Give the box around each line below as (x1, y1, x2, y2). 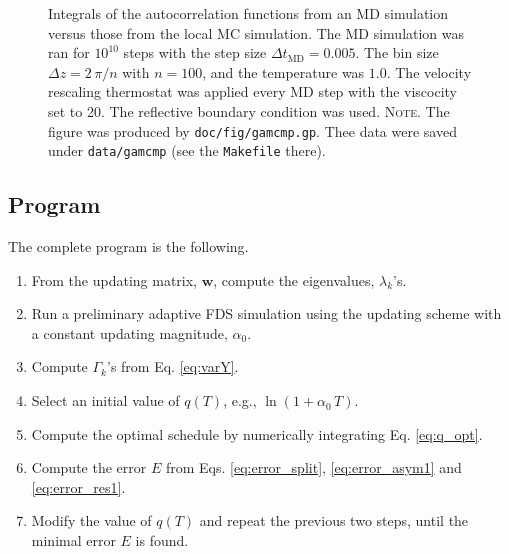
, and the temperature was (202, 61, 365, 82)
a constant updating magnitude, (31, 322, 228, 343)
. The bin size (355, 42, 439, 63)
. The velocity (386, 61, 472, 82)
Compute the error (31, 457, 147, 478)
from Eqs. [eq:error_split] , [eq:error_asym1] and (165, 457, 462, 478)
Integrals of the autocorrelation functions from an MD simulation (48, 3, 449, 23)
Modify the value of (31, 510, 152, 531)
